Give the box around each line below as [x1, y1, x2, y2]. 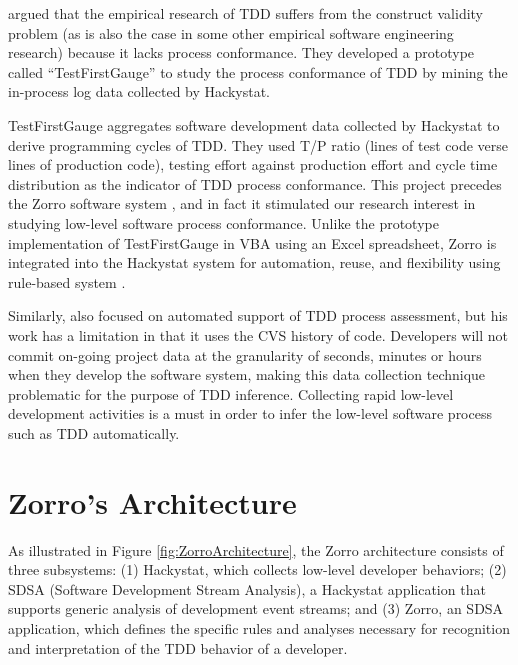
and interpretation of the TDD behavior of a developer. [8, 637, 348, 658]
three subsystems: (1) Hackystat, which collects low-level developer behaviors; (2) [8, 559, 507, 580]
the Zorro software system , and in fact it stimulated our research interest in [8, 193, 476, 214]
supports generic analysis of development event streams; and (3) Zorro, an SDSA [8, 598, 504, 619]
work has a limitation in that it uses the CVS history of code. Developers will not [8, 324, 509, 345]
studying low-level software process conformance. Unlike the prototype [8, 212, 439, 233]
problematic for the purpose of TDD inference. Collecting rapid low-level [8, 383, 454, 404]
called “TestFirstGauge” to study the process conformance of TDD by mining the [8, 61, 508, 82]
